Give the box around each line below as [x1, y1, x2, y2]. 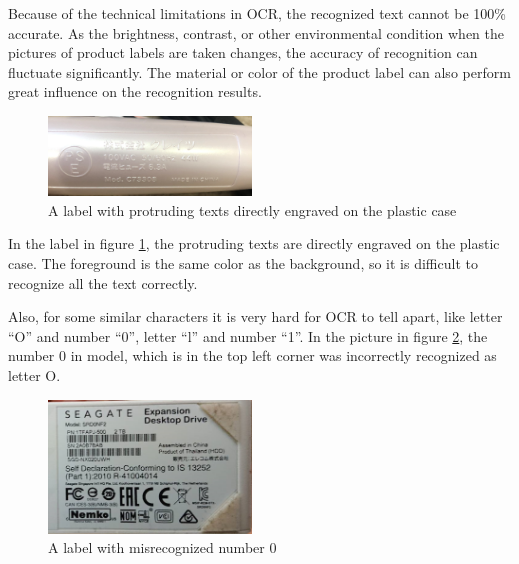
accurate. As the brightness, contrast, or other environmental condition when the [8, 22, 504, 43]
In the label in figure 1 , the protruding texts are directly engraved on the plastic [8, 233, 500, 254]
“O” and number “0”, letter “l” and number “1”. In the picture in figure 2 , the [8, 325, 488, 346]
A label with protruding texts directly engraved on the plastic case [48, 199, 457, 220]
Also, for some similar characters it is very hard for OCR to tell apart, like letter [8, 306, 503, 327]
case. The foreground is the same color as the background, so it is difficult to [8, 253, 478, 274]
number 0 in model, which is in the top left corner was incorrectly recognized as [8, 345, 497, 366]
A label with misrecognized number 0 [48, 537, 277, 558]
